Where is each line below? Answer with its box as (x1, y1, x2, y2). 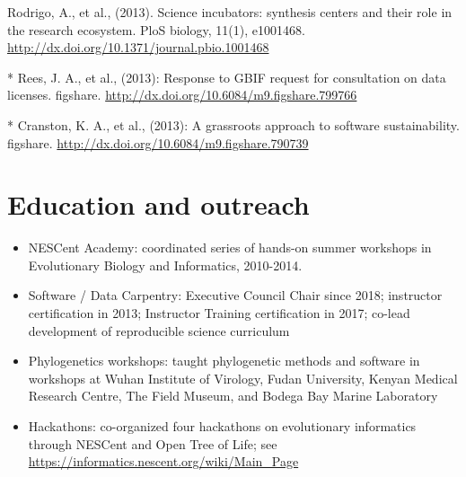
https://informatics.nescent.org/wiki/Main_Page (28, 452, 299, 471)
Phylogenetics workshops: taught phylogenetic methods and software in (28, 351, 420, 370)
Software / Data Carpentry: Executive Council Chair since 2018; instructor (28, 286, 443, 305)
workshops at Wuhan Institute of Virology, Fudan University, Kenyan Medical (28, 368, 458, 387)
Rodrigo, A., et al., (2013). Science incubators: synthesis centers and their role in (7, 3, 453, 21)
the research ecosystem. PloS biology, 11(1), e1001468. (7, 20, 305, 39)
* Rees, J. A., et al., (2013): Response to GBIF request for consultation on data (7, 67, 446, 86)
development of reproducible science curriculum (28, 321, 290, 340)
